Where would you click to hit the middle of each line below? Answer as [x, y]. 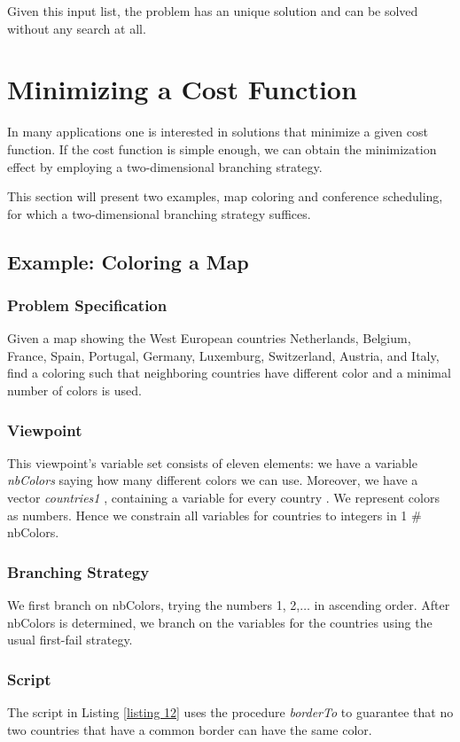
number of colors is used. [74, 391]
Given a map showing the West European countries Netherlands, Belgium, [209, 338]
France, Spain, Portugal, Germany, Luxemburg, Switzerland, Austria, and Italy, [223, 355]
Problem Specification [87, 305]
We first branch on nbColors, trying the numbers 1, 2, [154, 605]
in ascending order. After [382, 605]
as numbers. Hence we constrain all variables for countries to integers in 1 [207, 515]
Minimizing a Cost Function [182, 89]
